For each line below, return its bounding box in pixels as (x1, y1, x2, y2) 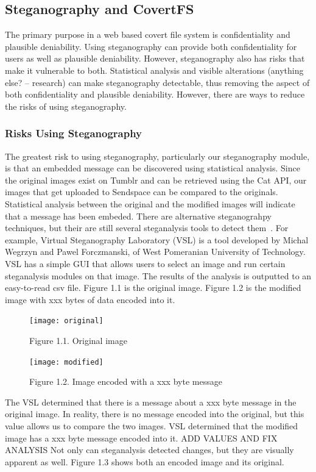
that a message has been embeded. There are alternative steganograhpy (5, 209, 272, 222)
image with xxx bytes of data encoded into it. (5, 293, 175, 306)
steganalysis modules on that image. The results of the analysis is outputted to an (5, 269, 312, 282)
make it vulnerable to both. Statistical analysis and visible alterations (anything (5, 63, 304, 76)
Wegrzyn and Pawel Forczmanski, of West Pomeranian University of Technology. (5, 245, 306, 258)
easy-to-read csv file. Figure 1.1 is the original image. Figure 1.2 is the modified (5, 281, 301, 294)
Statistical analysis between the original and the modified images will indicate (5, 197, 295, 210)
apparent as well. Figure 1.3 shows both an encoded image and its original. (5, 455, 284, 468)
